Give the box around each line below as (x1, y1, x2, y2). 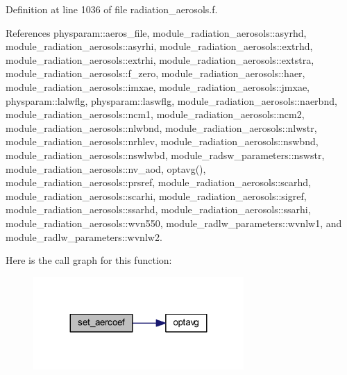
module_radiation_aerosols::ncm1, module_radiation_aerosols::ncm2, (6, 107, 305, 122)
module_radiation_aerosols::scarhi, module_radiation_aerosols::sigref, (6, 188, 307, 203)
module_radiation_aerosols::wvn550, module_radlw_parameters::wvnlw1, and (6, 215, 342, 230)
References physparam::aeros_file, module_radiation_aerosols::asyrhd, (6, 25, 307, 40)
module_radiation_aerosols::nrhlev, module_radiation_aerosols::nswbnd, (6, 134, 319, 149)
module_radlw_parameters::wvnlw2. (6, 229, 162, 244)
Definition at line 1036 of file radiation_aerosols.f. (6, 2, 218, 16)
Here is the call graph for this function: (6, 253, 172, 267)
